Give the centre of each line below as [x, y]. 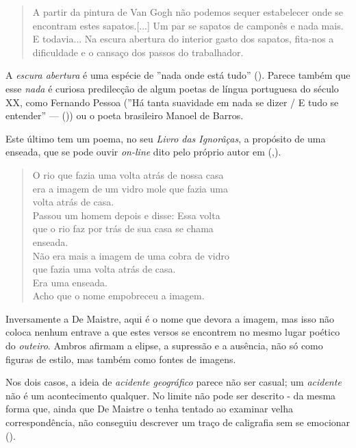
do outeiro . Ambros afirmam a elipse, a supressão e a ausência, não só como [164, 346]
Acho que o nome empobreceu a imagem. [118, 296]
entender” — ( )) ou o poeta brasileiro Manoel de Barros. [125, 115]
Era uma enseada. [70, 282]
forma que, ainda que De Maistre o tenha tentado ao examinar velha [149, 409]
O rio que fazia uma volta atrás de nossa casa [128, 174]
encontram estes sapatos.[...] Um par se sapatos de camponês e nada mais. [188, 25]
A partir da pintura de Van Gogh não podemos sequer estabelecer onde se [188, 12]
